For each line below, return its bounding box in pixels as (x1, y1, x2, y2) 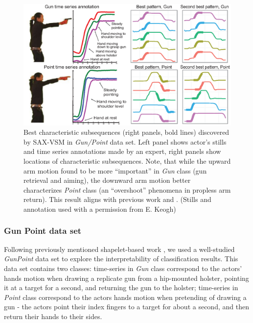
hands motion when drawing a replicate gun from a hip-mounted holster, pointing (4, 273, 249, 283)
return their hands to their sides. (4, 311, 102, 321)
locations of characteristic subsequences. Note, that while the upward (23, 155, 231, 166)
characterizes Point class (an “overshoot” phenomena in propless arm (23, 184, 231, 195)
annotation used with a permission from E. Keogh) (23, 203, 176, 214)
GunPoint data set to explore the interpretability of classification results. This (4, 253, 238, 264)
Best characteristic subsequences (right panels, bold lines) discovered (23, 127, 230, 137)
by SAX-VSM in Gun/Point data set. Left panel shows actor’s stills (23, 136, 227, 147)
